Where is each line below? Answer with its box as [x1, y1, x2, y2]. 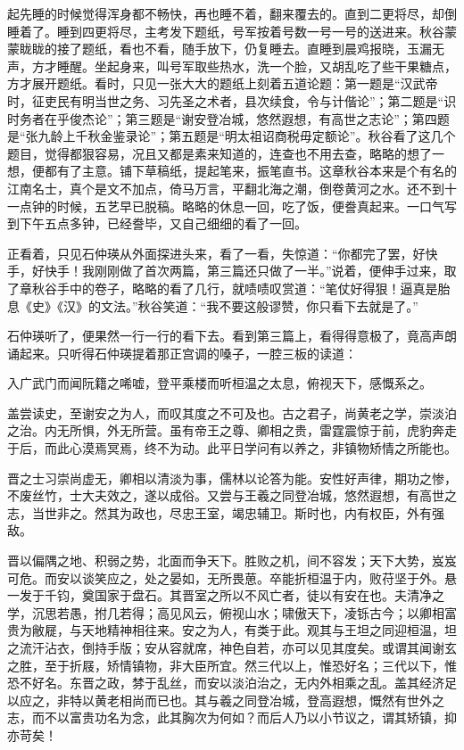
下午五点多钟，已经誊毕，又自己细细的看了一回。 [19, 214, 307, 233]
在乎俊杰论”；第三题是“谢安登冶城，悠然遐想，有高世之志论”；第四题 [44, 109, 450, 128]
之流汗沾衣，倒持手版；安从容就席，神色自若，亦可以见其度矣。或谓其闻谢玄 [7, 639, 457, 656]
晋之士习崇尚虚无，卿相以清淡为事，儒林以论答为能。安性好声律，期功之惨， [7, 468, 457, 487]
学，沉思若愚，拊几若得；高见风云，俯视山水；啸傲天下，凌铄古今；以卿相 [7, 603, 444, 622]
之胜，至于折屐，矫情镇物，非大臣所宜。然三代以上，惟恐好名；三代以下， [7, 655, 444, 674]
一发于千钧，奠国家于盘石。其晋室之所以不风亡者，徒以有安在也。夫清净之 [7, 586, 444, 605]
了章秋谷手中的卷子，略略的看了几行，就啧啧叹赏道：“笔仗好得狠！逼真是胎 [7, 278, 451, 297]
